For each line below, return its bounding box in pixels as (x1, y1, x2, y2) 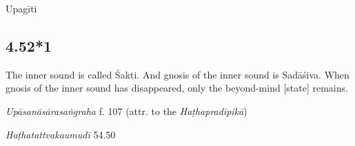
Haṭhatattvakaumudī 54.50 (6, 127, 116, 141)
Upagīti (6, 1, 37, 15)
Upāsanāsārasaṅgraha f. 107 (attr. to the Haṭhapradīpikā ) (6, 103, 247, 118)
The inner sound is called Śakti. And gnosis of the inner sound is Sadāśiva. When (6, 67, 349, 81)
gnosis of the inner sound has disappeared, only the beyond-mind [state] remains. (6, 81, 348, 95)
